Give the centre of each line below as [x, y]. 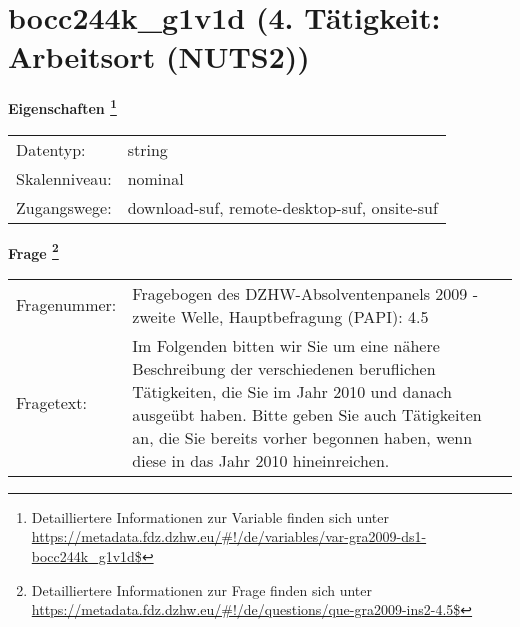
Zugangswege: [64, 207]
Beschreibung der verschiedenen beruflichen [284, 368]
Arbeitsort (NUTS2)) [159, 56]
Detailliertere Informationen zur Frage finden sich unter [202, 589]
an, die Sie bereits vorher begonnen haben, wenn [302, 437]
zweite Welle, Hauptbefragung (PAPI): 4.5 [280, 316]
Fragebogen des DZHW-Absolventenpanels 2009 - [305, 293]
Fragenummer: [66, 305]
